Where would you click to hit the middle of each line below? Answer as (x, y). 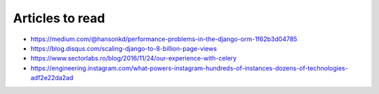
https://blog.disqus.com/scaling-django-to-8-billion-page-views (124, 48)
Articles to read (59, 18)
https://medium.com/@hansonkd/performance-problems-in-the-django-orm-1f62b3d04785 (164, 39)
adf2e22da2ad (52, 78)
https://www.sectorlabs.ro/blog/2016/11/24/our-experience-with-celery (134, 58)
